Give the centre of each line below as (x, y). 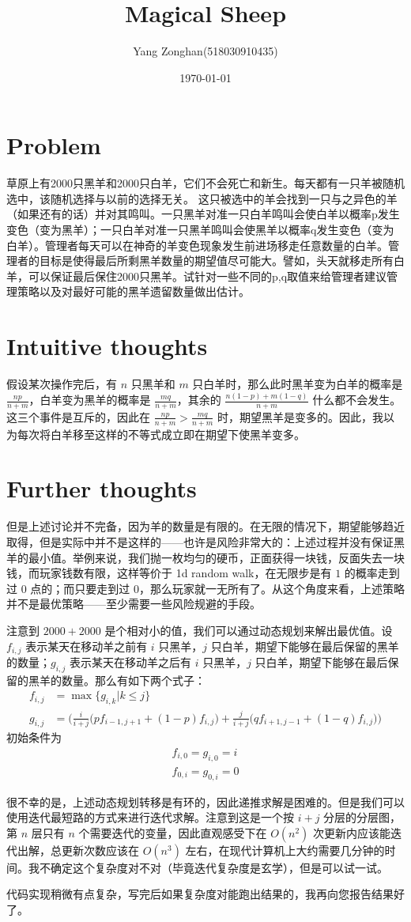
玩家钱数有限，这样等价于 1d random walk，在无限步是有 (185, 573)
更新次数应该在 (100, 850)
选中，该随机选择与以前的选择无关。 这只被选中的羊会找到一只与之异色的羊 (202, 198)
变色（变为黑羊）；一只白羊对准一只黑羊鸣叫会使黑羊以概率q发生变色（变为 (200, 230)
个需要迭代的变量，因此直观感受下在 (173, 832)
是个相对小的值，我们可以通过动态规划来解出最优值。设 (249, 630)
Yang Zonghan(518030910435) (205, 51)
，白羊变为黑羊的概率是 (90, 400)
